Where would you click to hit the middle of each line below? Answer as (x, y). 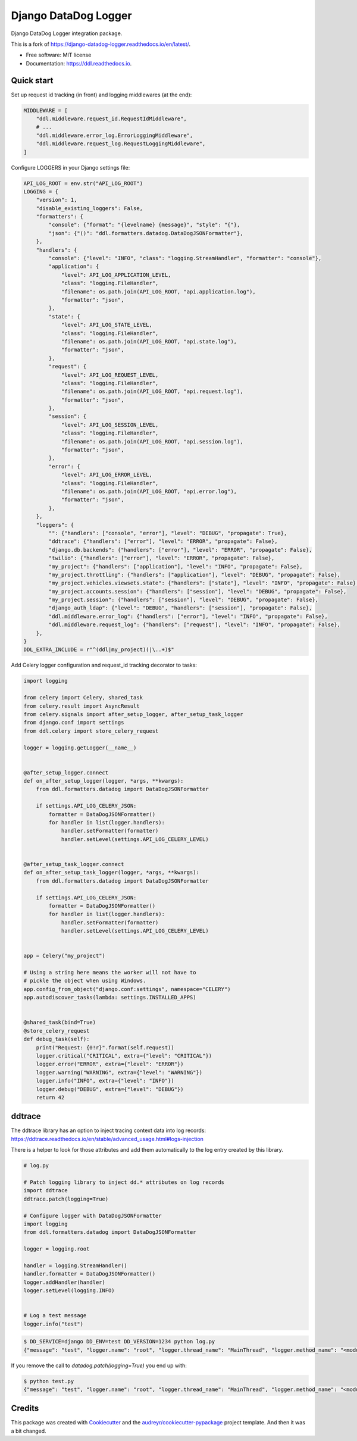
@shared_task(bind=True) (60, 1023)
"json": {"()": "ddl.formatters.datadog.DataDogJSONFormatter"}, (146, 233)
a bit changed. (29, 1431)
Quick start (32, 80)
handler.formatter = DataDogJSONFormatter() (90, 1274)
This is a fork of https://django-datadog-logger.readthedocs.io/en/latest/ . (101, 44)
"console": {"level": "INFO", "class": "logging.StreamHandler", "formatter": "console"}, (185, 258)
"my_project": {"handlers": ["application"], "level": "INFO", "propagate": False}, (176, 566)
